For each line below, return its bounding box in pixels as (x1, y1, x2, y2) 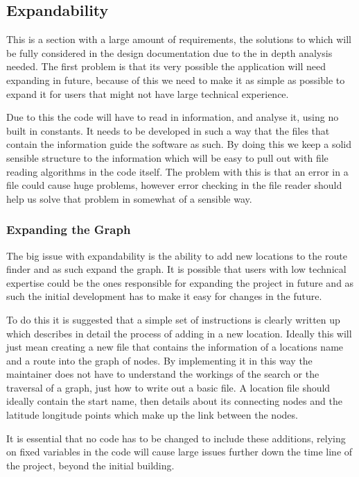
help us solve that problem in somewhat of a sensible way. (6, 191, 252, 206)
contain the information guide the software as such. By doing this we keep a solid (6, 137, 352, 151)
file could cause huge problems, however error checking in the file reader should (6, 178, 342, 192)
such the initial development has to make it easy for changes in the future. (6, 289, 322, 303)
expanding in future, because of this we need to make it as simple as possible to (6, 72, 345, 87)
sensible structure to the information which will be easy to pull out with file (6, 150, 329, 165)
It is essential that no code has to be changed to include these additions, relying (6, 430, 346, 445)
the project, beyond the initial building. (6, 458, 175, 472)
